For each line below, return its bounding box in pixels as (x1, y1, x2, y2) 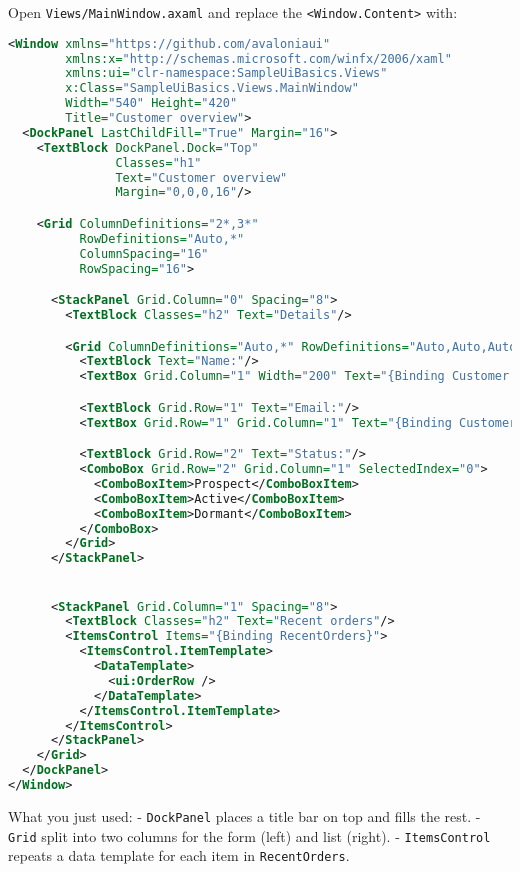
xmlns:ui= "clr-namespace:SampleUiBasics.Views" (65, 66, 388, 81)
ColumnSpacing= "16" (79, 246, 209, 261)
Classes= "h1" (115, 155, 202, 170)
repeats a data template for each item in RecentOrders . (8, 845, 350, 866)
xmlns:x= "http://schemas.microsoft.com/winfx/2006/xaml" (65, 51, 452, 66)
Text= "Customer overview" (115, 170, 288, 185)
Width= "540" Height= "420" (65, 96, 238, 111)
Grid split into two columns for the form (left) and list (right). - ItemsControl (8, 825, 491, 846)
